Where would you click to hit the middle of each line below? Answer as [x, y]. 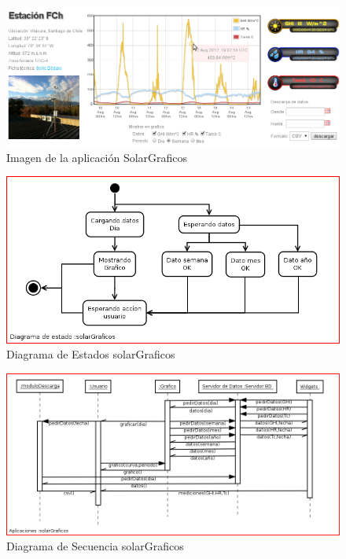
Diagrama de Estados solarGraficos [91, 354]
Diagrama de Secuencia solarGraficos [95, 546]
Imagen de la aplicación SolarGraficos [97, 157]
